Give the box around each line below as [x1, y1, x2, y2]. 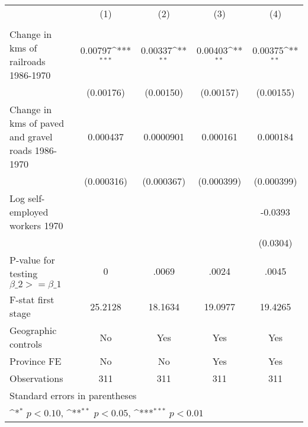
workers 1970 [9, 219, 63, 232]
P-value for [9, 253, 55, 267]
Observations [9, 371, 63, 385]
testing [9, 267, 38, 280]
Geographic [9, 323, 57, 337]
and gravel [9, 130, 53, 143]
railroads [9, 54, 46, 68]
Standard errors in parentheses [9, 389, 137, 402]
